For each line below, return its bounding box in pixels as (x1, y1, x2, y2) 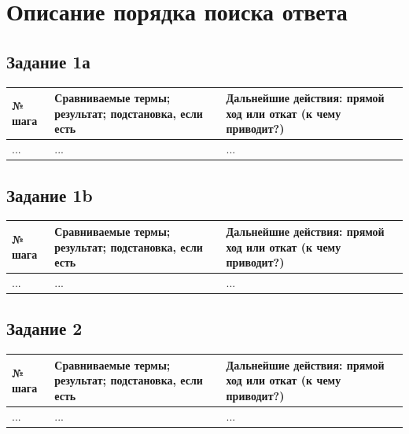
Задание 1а (6, 49, 90, 73)
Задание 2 (6, 316, 83, 340)
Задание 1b (6, 182, 93, 207)
